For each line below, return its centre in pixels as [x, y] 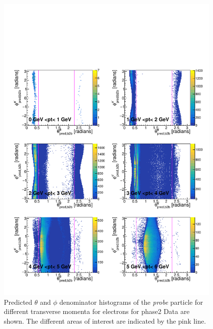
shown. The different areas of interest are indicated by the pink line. [105, 321]
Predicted [18, 302]
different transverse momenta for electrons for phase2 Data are [97, 311]
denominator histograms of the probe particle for [131, 302]
